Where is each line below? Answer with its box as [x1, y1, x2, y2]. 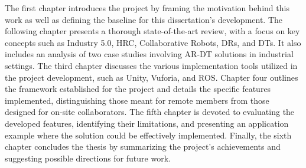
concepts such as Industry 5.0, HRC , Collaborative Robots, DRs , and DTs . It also [5, 36, 301, 48]
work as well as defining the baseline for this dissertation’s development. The [5, 13, 283, 25]
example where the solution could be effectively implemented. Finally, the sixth [5, 129, 292, 141]
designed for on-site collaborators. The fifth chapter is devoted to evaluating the [5, 106, 295, 118]
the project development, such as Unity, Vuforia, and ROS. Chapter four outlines [5, 71, 298, 83]
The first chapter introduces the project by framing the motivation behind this [5, 2, 289, 14]
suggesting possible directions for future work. [5, 151, 171, 164]
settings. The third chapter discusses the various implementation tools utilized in [5, 59, 298, 71]
